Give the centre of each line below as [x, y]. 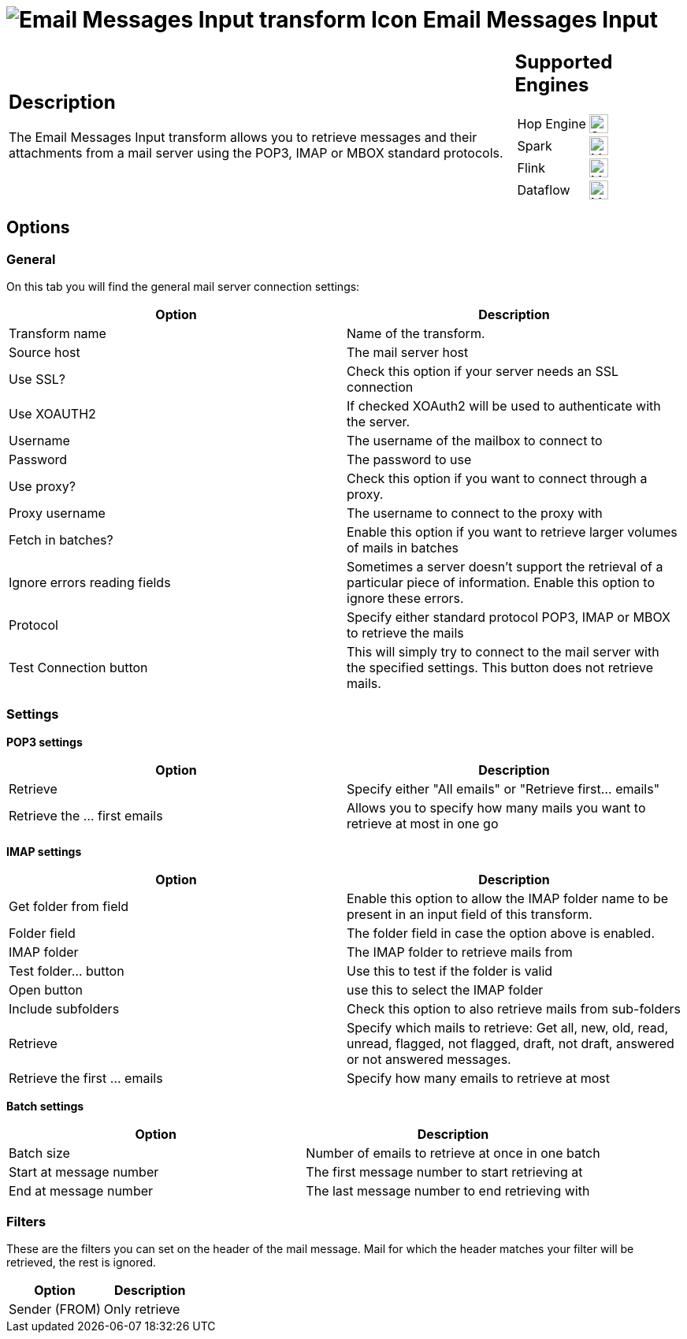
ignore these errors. [405, 598]
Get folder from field [69, 906]
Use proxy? [42, 486]
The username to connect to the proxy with [475, 513]
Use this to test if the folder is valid [450, 971]
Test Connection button [78, 667]
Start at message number [84, 1172]
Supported [564, 61]
